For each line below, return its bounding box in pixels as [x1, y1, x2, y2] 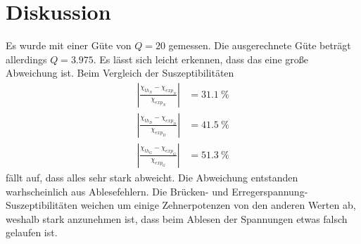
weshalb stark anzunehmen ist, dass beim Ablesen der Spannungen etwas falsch [6, 211, 348, 226]
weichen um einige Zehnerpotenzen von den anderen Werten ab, [80, 198, 356, 212]
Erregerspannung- [232, 184, 308, 198]
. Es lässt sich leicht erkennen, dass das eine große [93, 51, 309, 66]
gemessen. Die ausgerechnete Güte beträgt [168, 38, 351, 53]
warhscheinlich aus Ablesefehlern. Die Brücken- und [6, 184, 229, 198]
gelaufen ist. [6, 225, 58, 240]
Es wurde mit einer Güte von [6, 38, 132, 53]
